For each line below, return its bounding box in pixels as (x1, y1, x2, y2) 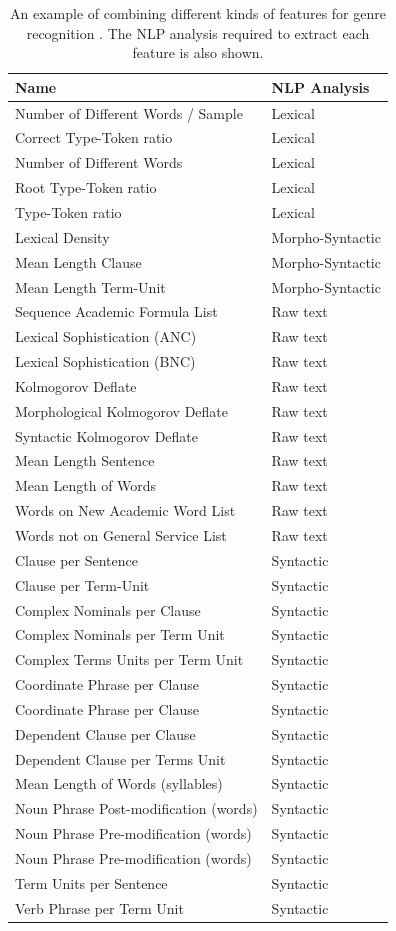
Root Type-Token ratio (15, 177, 157, 198)
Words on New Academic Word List (15, 500, 236, 521)
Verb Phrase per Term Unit (15, 897, 184, 918)
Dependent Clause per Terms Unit (15, 748, 226, 769)
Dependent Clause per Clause (15, 723, 196, 744)
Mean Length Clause (15, 251, 142, 272)
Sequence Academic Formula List (15, 301, 218, 322)
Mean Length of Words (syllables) (15, 773, 223, 794)
